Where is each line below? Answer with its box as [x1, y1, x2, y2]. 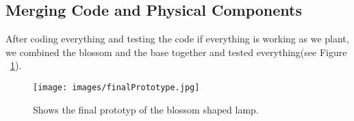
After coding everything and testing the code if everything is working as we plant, [5, 31, 349, 46]
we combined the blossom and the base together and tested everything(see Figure [5, 44, 347, 59]
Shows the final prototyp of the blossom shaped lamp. [33, 102, 259, 116]
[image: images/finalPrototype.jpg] [33, 82, 200, 92]
